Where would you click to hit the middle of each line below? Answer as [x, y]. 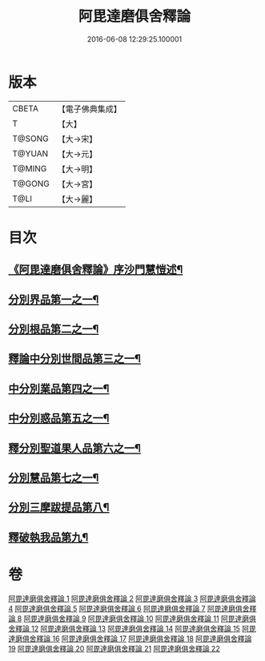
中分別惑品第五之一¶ [59, 419]
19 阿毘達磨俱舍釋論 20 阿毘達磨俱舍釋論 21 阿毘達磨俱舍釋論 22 [114, 648]
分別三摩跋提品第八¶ [59, 508]
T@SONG [31, 139]
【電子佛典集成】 [89, 109]
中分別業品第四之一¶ [59, 388]
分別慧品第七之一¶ [54, 478]
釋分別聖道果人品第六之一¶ [75, 448]
